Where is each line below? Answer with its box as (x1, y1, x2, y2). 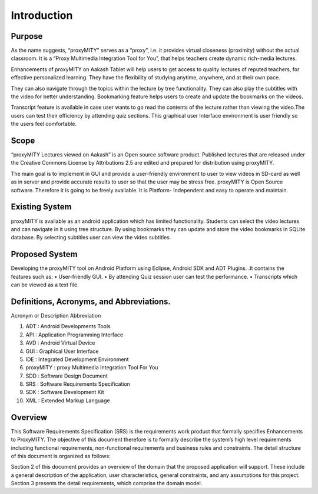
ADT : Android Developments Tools (25, 323, 111, 330)
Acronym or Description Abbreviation (11, 312, 101, 319)
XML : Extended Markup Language (25, 397, 110, 404)
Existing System (11, 202, 72, 212)
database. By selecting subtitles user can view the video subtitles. (11, 234, 171, 241)
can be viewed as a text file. (11, 281, 79, 288)
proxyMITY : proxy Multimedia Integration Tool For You (25, 364, 158, 371)
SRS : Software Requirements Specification (25, 380, 131, 388)
